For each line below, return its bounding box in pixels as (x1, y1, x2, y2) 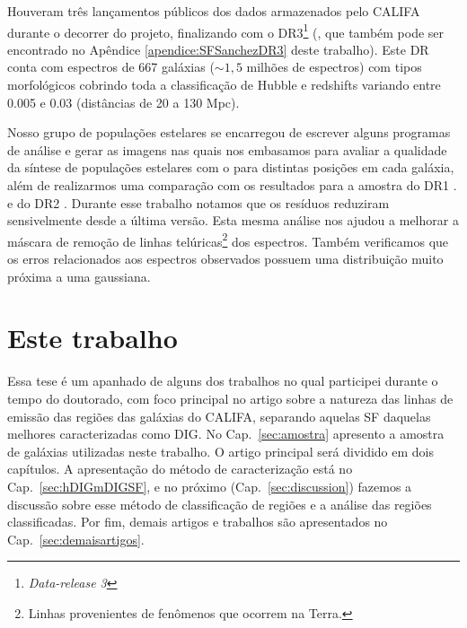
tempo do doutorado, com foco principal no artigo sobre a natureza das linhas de (7, 388, 454, 407)
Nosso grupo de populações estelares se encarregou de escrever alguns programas (7, 123, 451, 142)
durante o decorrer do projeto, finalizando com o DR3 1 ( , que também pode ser (7, 20, 445, 41)
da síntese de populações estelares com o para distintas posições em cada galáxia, (7, 158, 454, 177)
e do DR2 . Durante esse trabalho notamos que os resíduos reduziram (7, 193, 390, 212)
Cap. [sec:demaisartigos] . (7, 529, 145, 548)
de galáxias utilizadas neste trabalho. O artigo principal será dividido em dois (7, 441, 435, 460)
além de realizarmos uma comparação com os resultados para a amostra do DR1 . (7, 176, 457, 194)
